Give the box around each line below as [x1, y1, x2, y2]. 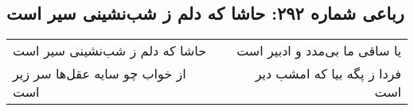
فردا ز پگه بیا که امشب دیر [255, 64, 401, 83]
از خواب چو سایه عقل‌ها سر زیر [13, 64, 186, 83]
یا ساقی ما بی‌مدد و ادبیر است [236, 41, 401, 60]
